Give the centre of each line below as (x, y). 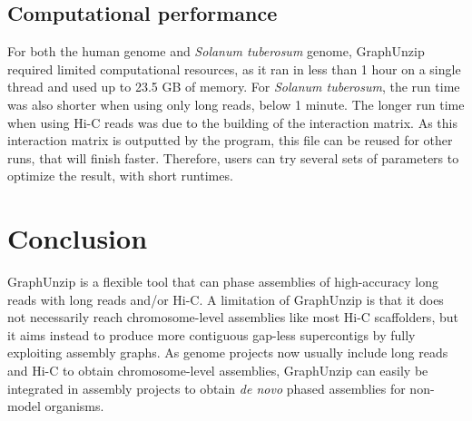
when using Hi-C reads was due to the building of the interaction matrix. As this (232, 122)
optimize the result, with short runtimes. (120, 176)
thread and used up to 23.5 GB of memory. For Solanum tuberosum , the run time (234, 87)
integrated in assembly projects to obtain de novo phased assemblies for (206, 388)
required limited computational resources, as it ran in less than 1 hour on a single (234, 69)
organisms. (74, 406)
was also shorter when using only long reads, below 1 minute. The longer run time (236, 104)
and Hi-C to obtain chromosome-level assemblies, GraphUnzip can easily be (218, 371)
